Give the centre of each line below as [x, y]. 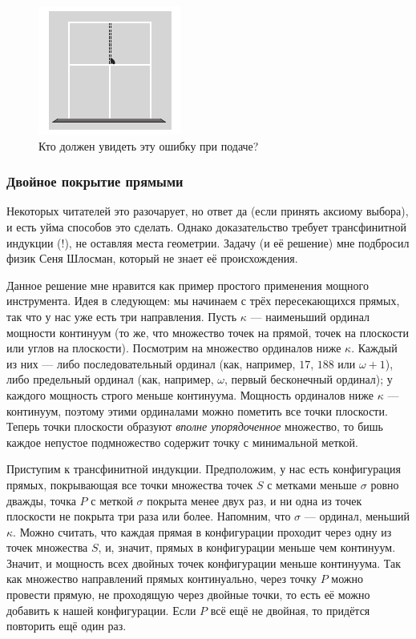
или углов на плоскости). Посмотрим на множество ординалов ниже [174, 348]
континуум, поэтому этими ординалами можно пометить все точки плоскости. [197, 410]
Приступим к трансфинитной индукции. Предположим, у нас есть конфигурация [204, 469]
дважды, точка [41, 500]
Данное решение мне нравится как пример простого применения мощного [188, 285]
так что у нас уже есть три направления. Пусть [122, 316]
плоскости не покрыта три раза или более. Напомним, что [149, 516]
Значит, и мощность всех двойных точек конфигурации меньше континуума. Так [204, 563]
